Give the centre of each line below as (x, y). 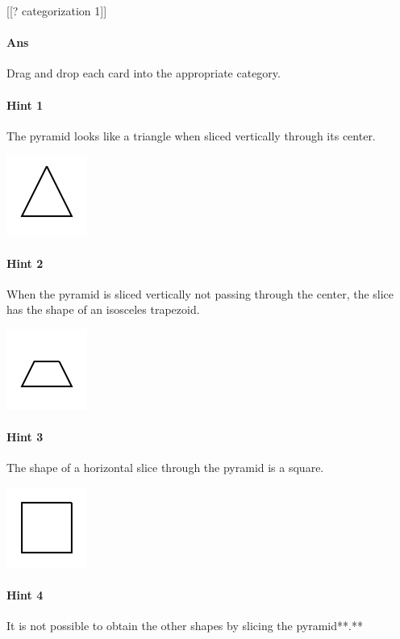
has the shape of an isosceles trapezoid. (103, 309)
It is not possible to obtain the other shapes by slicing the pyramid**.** (185, 626)
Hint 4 (25, 595)
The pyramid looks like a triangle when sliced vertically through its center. (191, 135)
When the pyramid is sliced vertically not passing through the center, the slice (200, 293)
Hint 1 (25, 104)
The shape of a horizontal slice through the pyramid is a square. (165, 468)
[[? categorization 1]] (57, 10)
